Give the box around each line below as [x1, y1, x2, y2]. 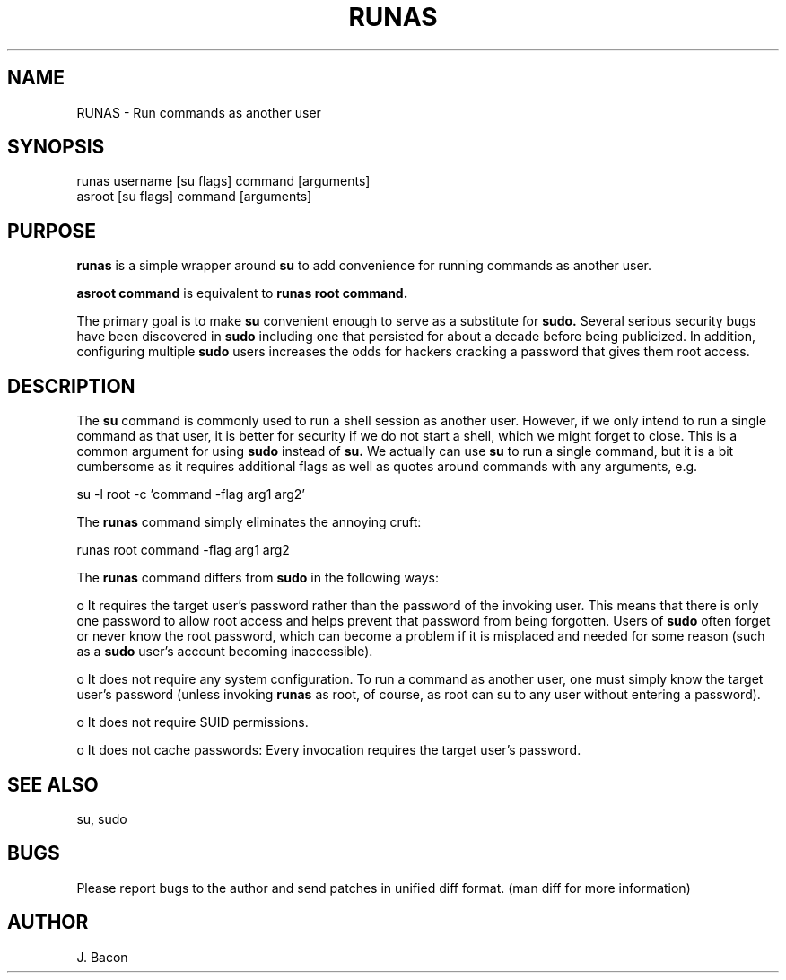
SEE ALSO [7, 773, 99, 796]
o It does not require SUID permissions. [76, 714, 309, 731]
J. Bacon [76, 949, 128, 965]
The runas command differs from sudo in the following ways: [76, 570, 439, 586]
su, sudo [76, 810, 127, 827]
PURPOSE [7, 219, 97, 242]
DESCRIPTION [7, 374, 135, 398]
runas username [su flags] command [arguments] [76, 173, 371, 189]
